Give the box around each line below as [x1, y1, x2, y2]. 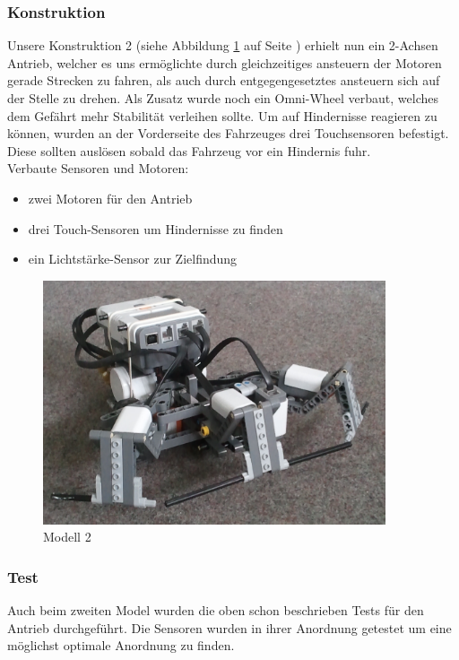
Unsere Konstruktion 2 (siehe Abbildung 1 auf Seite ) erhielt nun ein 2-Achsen [7, 36, 438, 55]
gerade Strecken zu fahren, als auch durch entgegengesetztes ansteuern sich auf [7, 71, 440, 90]
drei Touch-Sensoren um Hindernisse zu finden [28, 219, 283, 238]
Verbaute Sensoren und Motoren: [7, 159, 189, 178]
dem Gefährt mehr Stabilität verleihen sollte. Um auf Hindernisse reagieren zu [7, 106, 437, 125]
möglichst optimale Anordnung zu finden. [7, 636, 235, 655]
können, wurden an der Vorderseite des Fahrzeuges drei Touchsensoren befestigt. [7, 124, 449, 143]
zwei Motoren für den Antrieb [28, 188, 193, 207]
